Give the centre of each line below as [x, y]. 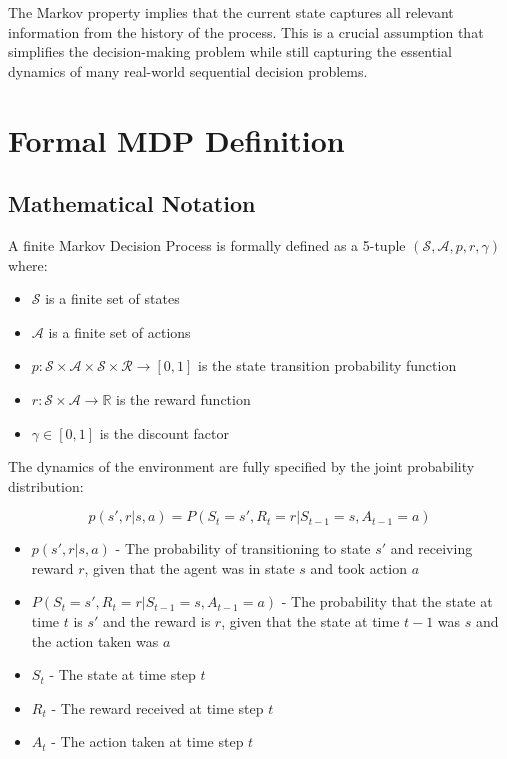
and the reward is [157, 621]
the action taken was [95, 640]
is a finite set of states [112, 298]
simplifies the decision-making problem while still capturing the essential [230, 51]
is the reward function [183, 398]
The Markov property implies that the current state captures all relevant [231, 12]
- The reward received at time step [157, 707]
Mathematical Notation [132, 203]
